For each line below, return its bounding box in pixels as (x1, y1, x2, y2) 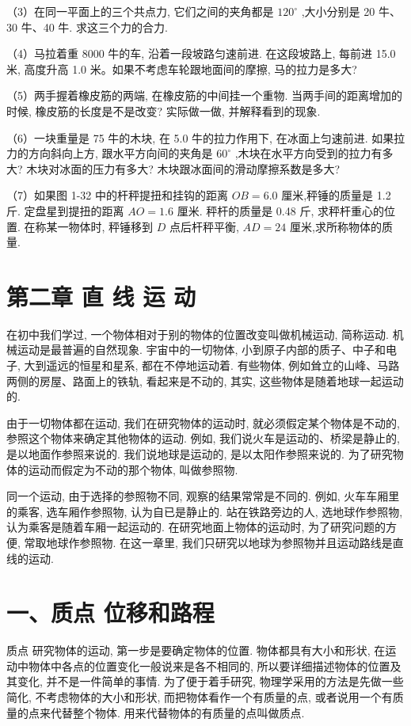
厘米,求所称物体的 (290, 218, 382, 234)
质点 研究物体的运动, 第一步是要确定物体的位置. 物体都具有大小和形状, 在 (6, 642, 386, 659)
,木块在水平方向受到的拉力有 (234, 145, 382, 162)
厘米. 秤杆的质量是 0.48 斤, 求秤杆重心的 (177, 202, 384, 219)
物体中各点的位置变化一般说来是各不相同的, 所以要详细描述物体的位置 (28, 657, 390, 674)
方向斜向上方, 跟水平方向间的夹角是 (28, 145, 213, 162)
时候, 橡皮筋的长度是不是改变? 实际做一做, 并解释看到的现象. (6, 102, 321, 119)
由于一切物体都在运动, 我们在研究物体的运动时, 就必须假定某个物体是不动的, (6, 414, 400, 431)
